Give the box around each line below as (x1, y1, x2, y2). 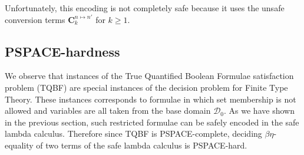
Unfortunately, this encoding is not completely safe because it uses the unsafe (5, 2, 285, 14)
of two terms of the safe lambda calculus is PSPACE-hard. (36, 138, 247, 151)
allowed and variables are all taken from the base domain (5, 104, 211, 117)
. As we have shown (224, 104, 295, 117)
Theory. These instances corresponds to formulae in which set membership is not (5, 93, 296, 105)
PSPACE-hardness (5, 42, 120, 60)
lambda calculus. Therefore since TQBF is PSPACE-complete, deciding (5, 127, 262, 140)
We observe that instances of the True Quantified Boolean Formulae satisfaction (5, 70, 294, 82)
